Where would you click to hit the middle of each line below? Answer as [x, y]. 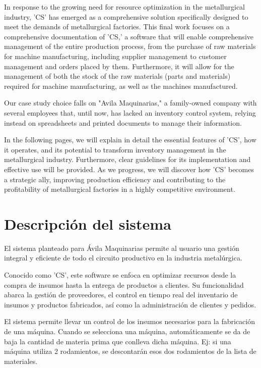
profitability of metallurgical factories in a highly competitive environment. [120, 189]
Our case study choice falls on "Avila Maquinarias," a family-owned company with [130, 103]
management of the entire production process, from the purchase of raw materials [130, 46]
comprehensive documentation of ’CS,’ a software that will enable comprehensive [129, 36]
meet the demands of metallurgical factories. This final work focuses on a [117, 27]
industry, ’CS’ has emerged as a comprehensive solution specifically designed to [126, 16]
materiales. [21, 361]
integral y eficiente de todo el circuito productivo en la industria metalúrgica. [123, 258]
